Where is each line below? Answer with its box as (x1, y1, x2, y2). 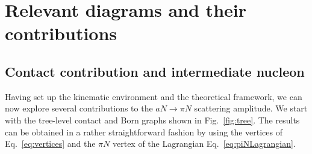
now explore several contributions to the (5, 102, 153, 114)
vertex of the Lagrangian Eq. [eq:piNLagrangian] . (113, 137, 296, 150)
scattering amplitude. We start (194, 102, 308, 114)
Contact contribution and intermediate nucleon (5, 62, 305, 80)
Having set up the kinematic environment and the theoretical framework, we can (5, 90, 302, 102)
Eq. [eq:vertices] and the (5, 137, 96, 150)
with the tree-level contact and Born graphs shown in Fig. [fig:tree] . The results (5, 113, 300, 126)
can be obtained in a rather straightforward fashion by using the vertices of (5, 125, 283, 138)
